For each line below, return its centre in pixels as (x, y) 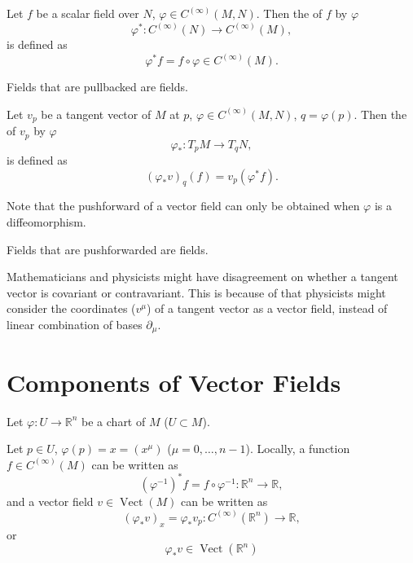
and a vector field (50, 501)
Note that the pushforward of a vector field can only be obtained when (183, 206)
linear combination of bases (75, 324)
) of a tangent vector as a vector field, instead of (267, 308)
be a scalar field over (88, 13)
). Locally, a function (298, 449)
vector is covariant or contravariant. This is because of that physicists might (196, 292)
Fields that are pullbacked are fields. (97, 87)
